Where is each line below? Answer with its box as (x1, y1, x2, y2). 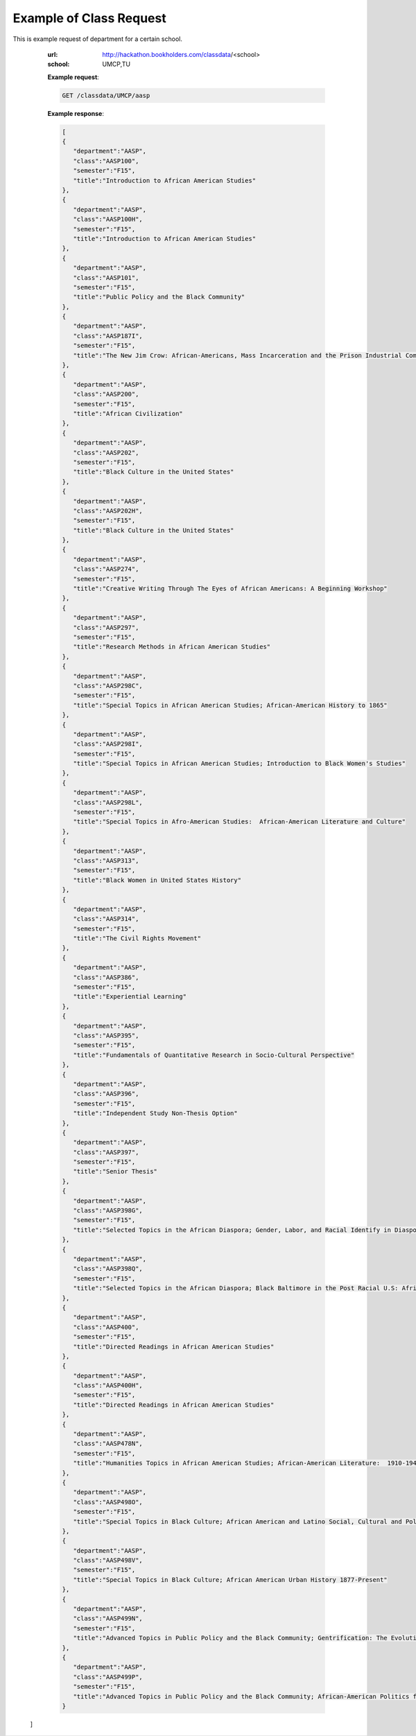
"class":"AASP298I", (73, 740, 144, 748)
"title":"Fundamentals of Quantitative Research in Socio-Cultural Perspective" (73, 1051, 355, 1059)
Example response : (47, 109, 104, 117)
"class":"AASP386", (73, 973, 139, 981)
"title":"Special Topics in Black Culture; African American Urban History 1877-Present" (73, 1576, 388, 1583)
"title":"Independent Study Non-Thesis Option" (73, 1110, 239, 1117)
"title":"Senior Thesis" (73, 1167, 157, 1176)
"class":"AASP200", (73, 390, 139, 399)
